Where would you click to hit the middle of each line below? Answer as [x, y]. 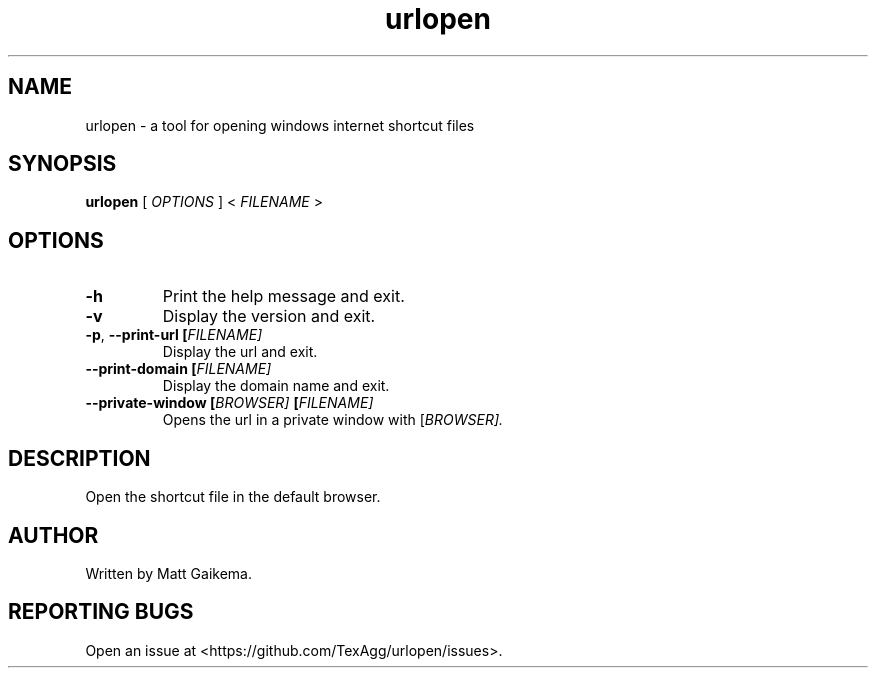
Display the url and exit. [240, 352]
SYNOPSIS [62, 164]
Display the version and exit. [269, 316]
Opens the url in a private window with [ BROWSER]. [333, 420]
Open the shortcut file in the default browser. [233, 497]
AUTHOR [53, 535]
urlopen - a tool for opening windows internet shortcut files [280, 125]
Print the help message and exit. [283, 296]
